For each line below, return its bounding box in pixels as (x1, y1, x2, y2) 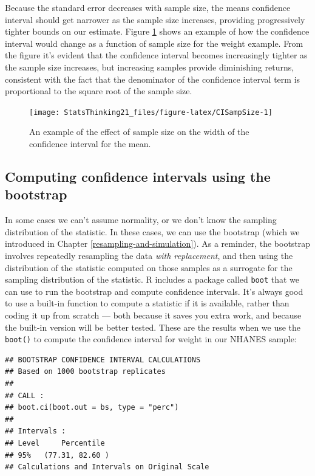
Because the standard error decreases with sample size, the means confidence (5, 1, 291, 13)
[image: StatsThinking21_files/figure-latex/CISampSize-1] (29, 108, 273, 117)
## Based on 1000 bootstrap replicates (5, 367, 166, 376)
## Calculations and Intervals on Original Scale (5, 463, 209, 472)
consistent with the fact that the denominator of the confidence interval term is (5, 72, 300, 85)
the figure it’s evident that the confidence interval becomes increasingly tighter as (5, 49, 308, 61)
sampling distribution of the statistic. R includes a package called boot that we (5, 273, 300, 286)
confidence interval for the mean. (29, 137, 151, 150)
